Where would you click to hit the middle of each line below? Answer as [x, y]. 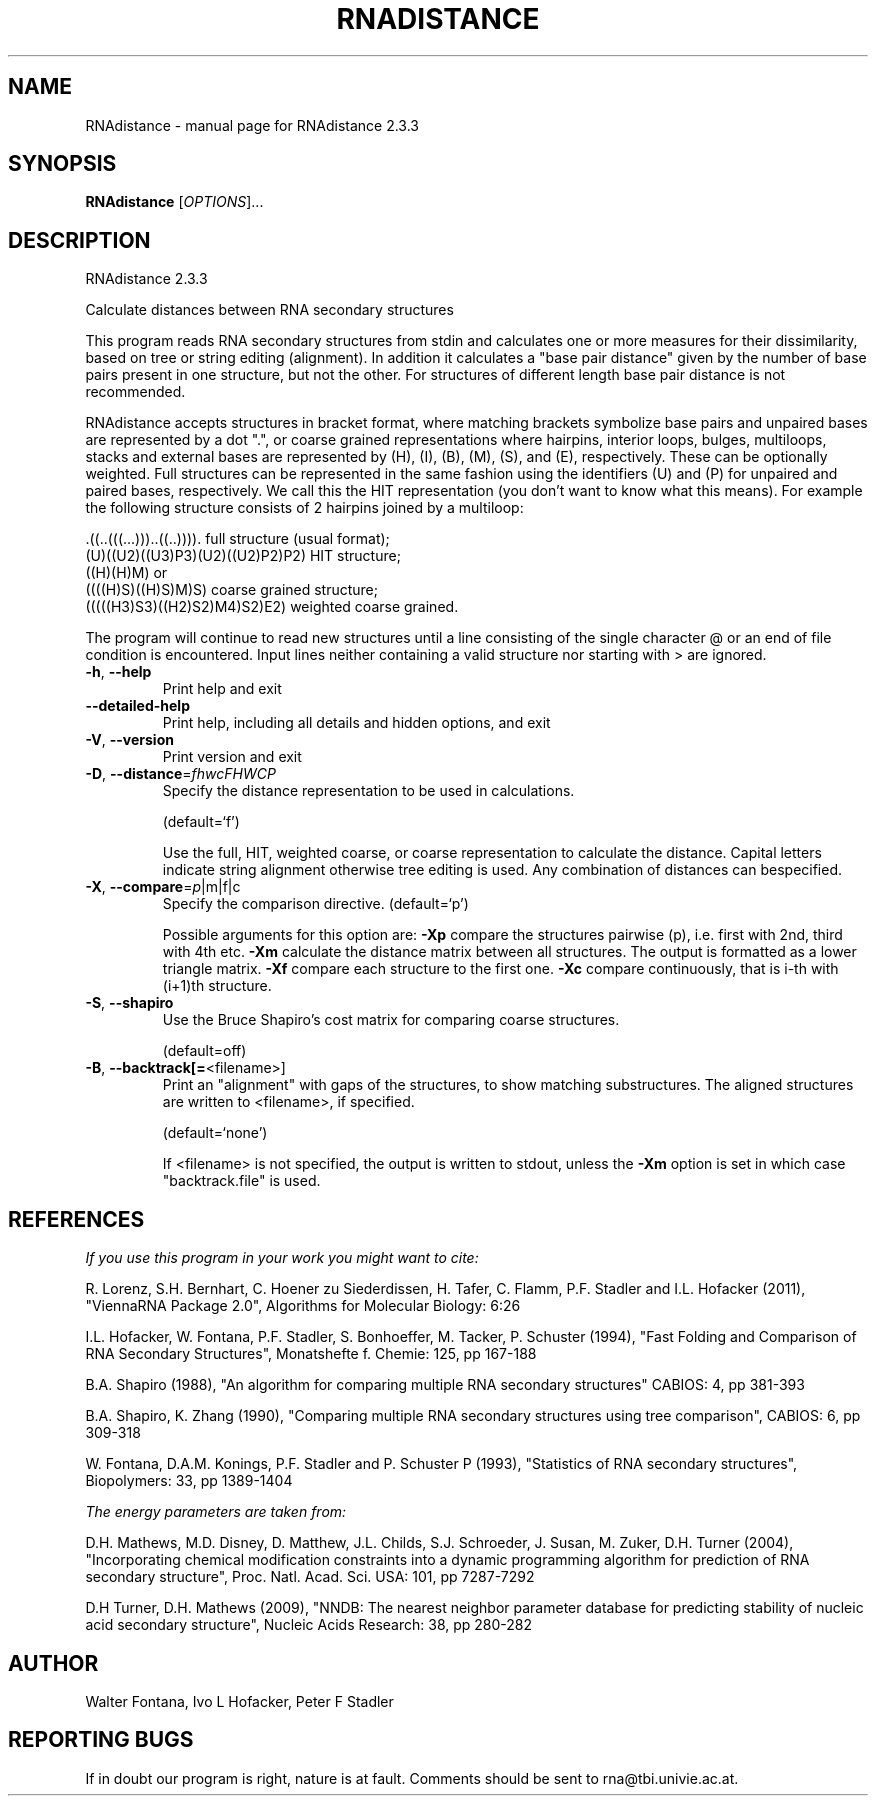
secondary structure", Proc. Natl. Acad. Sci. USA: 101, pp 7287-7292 [310, 1577]
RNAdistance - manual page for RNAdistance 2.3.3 [252, 125]
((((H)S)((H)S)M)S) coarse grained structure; [232, 590]
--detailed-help [137, 706]
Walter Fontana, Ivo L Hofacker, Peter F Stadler [239, 1701]
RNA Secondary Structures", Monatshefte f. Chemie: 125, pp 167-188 [311, 1354]
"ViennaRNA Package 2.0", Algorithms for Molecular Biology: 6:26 [303, 1306]
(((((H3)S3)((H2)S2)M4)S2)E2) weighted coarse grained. [272, 607]
